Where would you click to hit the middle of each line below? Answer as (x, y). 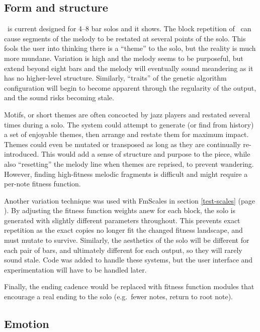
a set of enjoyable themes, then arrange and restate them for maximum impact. (126, 134)
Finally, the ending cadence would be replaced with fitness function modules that (129, 286)
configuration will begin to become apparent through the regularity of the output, (130, 87)
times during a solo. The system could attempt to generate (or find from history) (129, 124)
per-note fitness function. (42, 184)
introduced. (22, 154)
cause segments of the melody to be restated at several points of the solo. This (125, 38)
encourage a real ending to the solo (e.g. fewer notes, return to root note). (118, 296)
